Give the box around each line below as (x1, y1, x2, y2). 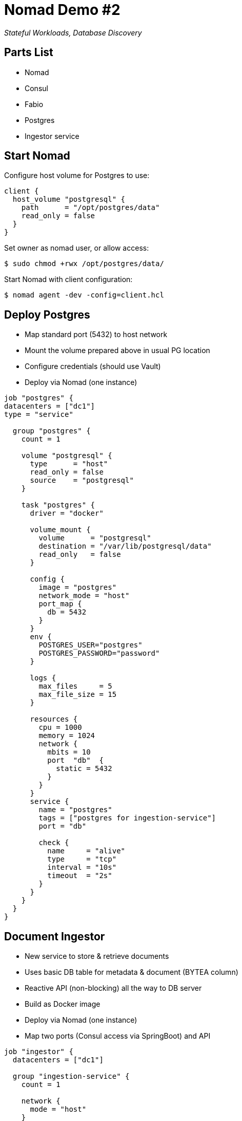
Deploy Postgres (4, 308, 90, 321)
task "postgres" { (21, 501, 95, 510)
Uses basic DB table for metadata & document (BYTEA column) (25, 968, 238, 977)
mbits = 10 (47, 748, 91, 757)
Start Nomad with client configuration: (4, 275, 133, 284)
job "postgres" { (4, 394, 73, 402)
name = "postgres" (38, 805, 112, 814)
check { (38, 838, 69, 847)
